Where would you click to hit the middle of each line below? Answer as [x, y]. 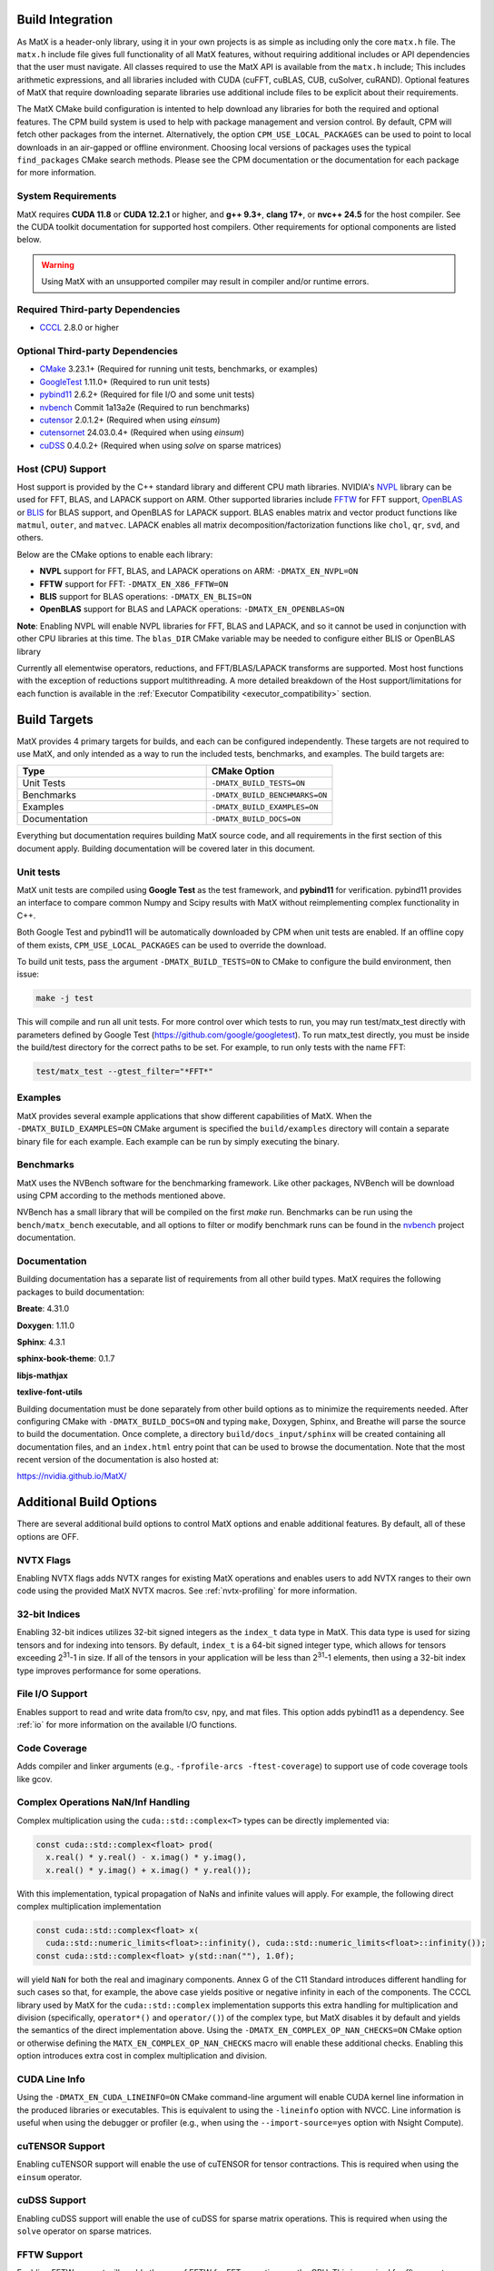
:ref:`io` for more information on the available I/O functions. [127, 1725]
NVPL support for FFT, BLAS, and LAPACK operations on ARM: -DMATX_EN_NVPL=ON [199, 571]
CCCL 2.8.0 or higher [79, 328]
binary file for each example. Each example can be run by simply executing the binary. [178, 1141]
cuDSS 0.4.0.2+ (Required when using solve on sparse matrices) [160, 445]
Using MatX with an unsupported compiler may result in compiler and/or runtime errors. [205, 282]
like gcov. [35, 1779]
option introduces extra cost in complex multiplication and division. [142, 2056]
